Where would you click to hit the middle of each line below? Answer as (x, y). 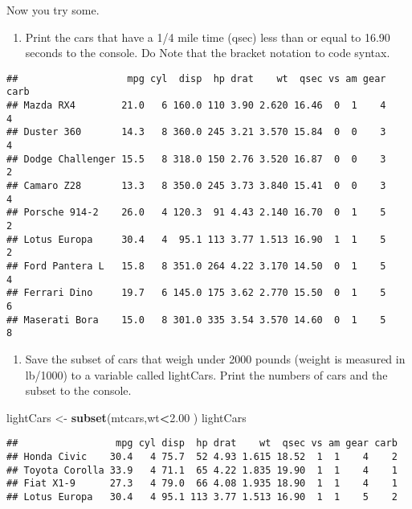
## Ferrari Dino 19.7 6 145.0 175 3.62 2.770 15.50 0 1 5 (196, 293)
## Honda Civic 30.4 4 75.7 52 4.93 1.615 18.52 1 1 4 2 (202, 456)
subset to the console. (78, 390)
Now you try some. (53, 10)
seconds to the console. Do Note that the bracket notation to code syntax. (208, 53)
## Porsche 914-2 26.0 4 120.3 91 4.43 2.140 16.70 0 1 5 (196, 213)
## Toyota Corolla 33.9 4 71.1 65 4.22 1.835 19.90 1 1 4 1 (202, 470)
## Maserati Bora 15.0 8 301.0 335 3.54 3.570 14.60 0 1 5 (196, 320)
